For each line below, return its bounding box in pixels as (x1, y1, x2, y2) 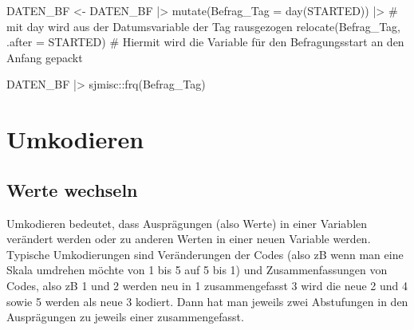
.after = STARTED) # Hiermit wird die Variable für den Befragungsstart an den (6, 33, 404, 50)
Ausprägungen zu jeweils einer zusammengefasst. (6, 308, 244, 325)
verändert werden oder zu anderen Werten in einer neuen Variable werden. (6, 230, 371, 247)
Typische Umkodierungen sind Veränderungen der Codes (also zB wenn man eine (6, 246, 404, 262)
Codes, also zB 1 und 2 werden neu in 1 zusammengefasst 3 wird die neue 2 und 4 (6, 277, 408, 293)
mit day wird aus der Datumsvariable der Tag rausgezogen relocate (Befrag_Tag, (6, 18, 401, 34)
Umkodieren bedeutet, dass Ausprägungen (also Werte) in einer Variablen (6, 214, 368, 231)
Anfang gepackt (6, 49, 83, 65)
